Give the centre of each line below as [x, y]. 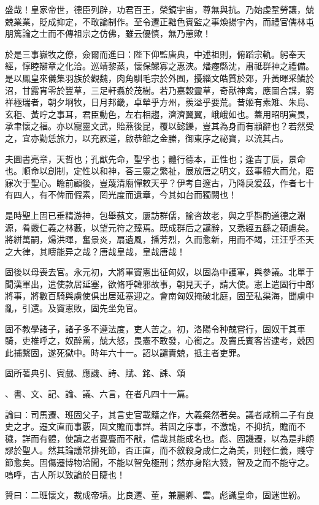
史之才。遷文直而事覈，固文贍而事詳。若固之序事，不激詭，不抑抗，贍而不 [155, 426]
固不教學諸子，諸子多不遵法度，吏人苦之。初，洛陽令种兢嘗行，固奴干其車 [155, 328]
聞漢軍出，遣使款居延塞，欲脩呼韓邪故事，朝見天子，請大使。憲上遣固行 [151, 283]
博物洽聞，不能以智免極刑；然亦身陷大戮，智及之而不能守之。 [189, 462]
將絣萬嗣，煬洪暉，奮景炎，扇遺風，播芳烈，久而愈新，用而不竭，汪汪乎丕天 [159, 239]
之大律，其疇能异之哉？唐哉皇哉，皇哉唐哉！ [95, 251]
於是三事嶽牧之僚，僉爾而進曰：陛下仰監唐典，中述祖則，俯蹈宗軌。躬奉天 [155, 54]
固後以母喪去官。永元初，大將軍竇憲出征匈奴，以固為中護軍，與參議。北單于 [159, 272]
